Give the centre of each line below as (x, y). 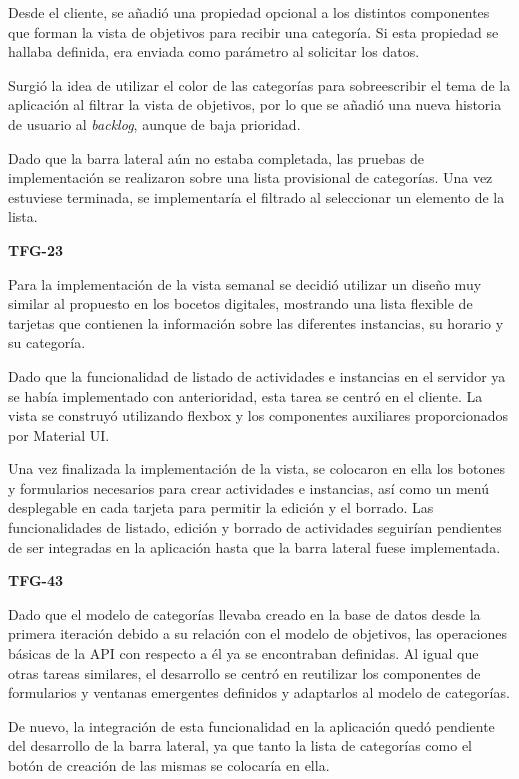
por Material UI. (59, 434)
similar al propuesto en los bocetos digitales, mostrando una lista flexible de (240, 303)
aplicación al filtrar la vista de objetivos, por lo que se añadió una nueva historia (255, 104)
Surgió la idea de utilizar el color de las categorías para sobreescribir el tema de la (259, 84)
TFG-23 (36, 249)
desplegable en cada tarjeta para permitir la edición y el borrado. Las (221, 507)
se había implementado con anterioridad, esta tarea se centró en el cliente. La (245, 395)
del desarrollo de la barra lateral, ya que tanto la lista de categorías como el (240, 745)
